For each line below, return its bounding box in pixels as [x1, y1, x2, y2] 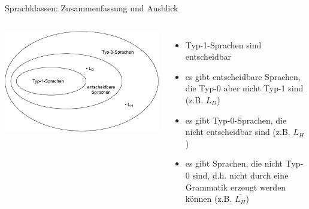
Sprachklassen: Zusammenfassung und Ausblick [5, 2, 178, 14]
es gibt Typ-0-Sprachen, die [185, 113, 287, 126]
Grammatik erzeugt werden [185, 180, 286, 193]
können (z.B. [185, 192, 232, 205]
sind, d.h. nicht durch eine [192, 168, 289, 181]
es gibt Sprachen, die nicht [185, 157, 283, 170]
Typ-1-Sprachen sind [185, 38, 262, 51]
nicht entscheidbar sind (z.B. [185, 125, 290, 138]
